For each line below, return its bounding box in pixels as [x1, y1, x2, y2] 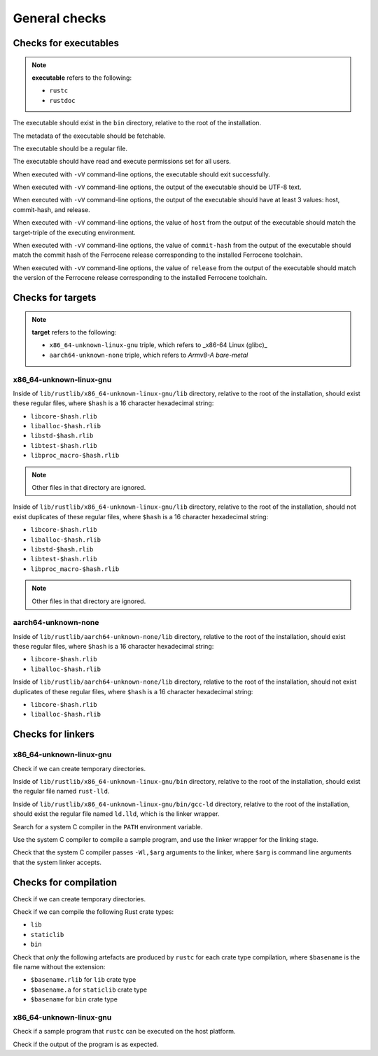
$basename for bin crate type [30, 995, 118, 1004]
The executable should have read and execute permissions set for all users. [13, 157, 231, 166]
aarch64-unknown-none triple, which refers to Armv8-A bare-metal [49, 351, 248, 359]
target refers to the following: [31, 328, 117, 336]
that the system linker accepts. [13, 858, 101, 866]
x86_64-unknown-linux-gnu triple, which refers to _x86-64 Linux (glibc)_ [49, 341, 267, 349]
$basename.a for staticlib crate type [30, 985, 147, 994]
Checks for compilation [13, 876, 118, 888]
